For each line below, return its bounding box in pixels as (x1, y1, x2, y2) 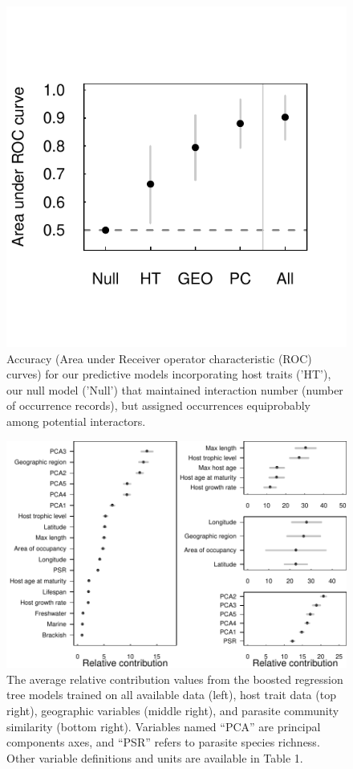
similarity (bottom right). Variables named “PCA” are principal (6, 718, 321, 734)
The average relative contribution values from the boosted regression (6, 670, 343, 687)
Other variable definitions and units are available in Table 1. (6, 749, 303, 766)
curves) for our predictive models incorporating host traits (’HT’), (6, 366, 331, 382)
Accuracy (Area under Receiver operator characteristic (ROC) (6, 350, 312, 366)
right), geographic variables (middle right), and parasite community (6, 702, 339, 718)
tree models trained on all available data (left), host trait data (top (6, 686, 336, 703)
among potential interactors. (6, 412, 146, 429)
